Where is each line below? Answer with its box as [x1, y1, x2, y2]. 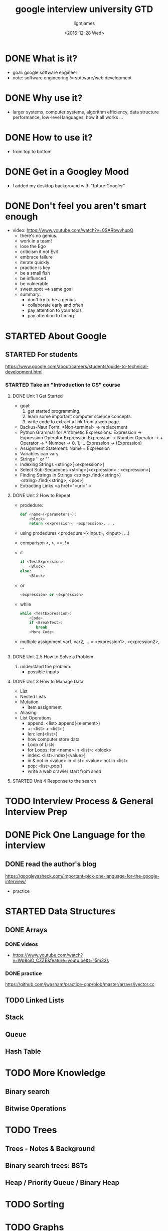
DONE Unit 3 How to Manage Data [12, 679, 84, 685]
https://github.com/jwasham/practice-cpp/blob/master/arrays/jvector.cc [5, 981, 154, 988]
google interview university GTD [15, 4, 153, 15]
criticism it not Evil [20, 249, 58, 255]
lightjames [73, 20, 95, 26]
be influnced [20, 275, 46, 282]
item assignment [27, 704, 62, 710]
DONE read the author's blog [5, 859, 97, 868]
